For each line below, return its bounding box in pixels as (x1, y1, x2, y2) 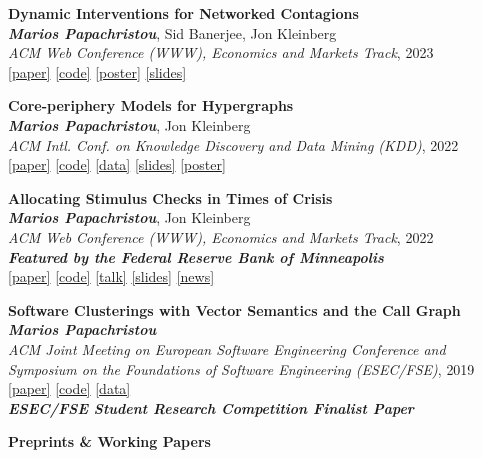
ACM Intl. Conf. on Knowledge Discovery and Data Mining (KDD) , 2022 (8, 134, 459, 155)
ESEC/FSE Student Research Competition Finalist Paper (8, 397, 414, 418)
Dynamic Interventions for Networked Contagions (8, 3, 359, 23)
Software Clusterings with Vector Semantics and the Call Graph (8, 299, 461, 320)
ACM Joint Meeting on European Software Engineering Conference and (8, 338, 446, 359)
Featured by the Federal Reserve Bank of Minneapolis (8, 246, 384, 267)
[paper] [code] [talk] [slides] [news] (8, 266, 215, 287)
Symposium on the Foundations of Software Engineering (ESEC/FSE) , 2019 (8, 358, 475, 379)
